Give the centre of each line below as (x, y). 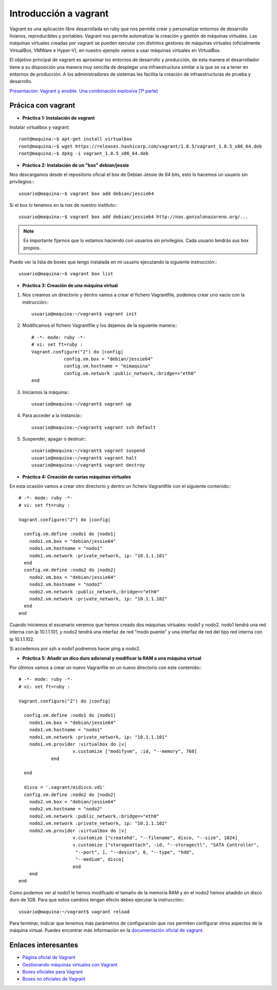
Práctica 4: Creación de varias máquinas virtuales (77, 476)
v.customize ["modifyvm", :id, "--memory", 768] (135, 752)
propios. (32, 247)
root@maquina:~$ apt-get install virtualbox (76, 139)
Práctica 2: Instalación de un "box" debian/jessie (76, 165)
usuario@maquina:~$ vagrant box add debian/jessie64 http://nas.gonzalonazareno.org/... (134, 217)
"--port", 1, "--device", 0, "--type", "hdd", (135, 852)
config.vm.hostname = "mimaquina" (107, 366)
